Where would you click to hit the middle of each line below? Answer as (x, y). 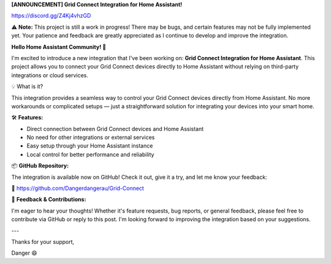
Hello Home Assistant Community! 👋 (59, 47)
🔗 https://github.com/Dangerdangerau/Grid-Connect (78, 188)
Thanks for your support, (43, 241)
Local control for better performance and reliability (90, 154)
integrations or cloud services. (50, 75)
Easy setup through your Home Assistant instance (90, 146)
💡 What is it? (27, 86)
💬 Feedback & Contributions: (49, 200)
